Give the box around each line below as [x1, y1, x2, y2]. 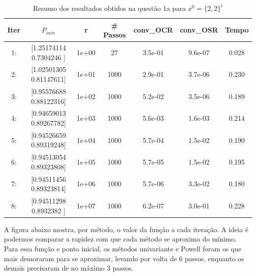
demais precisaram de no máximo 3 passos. [4, 263, 133, 273]
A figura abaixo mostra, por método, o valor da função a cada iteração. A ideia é [4, 224, 249, 234]
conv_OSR [180, 25, 218, 35]
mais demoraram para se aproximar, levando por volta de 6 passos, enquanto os [4, 253, 244, 263]
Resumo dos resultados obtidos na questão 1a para [33, 3, 186, 13]
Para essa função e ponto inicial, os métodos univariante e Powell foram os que [4, 243, 242, 253]
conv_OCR [133, 25, 173, 35]
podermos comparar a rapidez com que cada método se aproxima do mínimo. [4, 234, 237, 244]
